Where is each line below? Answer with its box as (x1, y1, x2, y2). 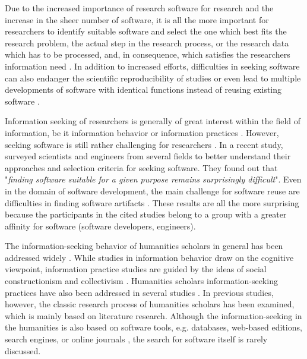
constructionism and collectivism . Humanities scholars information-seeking (5, 275, 278, 287)
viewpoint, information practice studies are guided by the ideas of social (5, 263, 267, 275)
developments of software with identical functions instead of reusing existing (5, 83, 282, 96)
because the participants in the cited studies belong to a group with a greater (5, 208, 287, 221)
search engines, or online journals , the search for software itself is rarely (5, 333, 268, 345)
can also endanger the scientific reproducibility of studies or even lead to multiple (5, 71, 301, 84)
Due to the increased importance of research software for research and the (5, 2, 274, 14)
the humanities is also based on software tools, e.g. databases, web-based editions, (5, 321, 302, 333)
